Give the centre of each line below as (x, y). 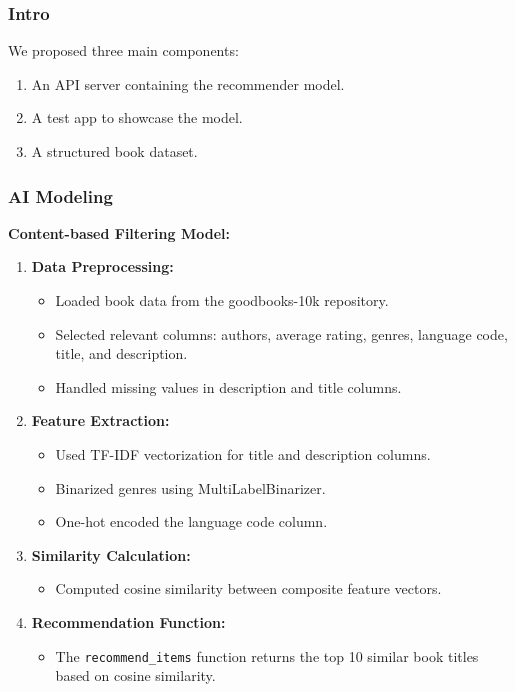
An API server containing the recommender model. (188, 83)
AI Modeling (60, 195)
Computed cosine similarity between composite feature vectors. (248, 588)
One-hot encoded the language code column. (191, 521)
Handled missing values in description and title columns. (228, 386)
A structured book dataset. (114, 151)
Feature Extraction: (100, 420)
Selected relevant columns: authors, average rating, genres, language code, (281, 333)
